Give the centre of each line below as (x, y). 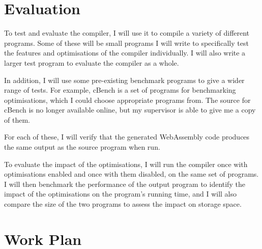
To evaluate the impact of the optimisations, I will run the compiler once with (126, 164)
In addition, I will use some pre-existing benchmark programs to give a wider (124, 80)
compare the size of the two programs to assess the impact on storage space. (123, 204)
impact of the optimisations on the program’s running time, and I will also (121, 194)
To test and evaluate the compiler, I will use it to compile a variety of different (127, 33)
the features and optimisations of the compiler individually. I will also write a (125, 53)
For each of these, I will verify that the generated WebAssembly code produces (127, 137)
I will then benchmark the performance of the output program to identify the (125, 184)
